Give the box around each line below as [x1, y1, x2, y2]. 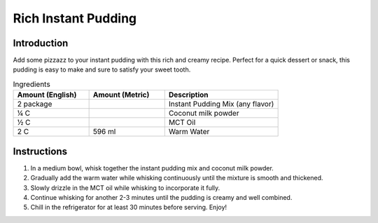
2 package [17, 99, 52, 109]
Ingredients [13, 79, 50, 89]
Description [168, 90, 209, 100]
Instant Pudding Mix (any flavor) [168, 99, 274, 109]
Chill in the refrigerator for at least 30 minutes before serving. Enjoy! [30, 203, 227, 212]
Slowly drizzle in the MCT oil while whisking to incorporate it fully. [30, 183, 220, 192]
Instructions [13, 145, 68, 157]
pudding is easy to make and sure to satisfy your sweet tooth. [13, 65, 191, 74]
